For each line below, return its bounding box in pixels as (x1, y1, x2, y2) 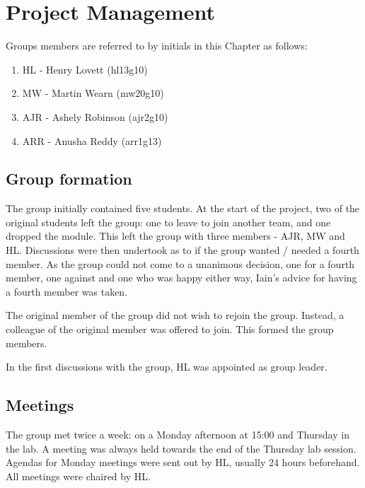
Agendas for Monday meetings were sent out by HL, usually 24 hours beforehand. (6, 455, 360, 470)
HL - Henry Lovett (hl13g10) (22, 62, 148, 76)
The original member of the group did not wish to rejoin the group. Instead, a (6, 308, 344, 323)
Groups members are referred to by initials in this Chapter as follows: (6, 38, 308, 53)
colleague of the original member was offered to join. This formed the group (6, 322, 334, 337)
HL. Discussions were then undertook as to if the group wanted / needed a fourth (6, 243, 359, 257)
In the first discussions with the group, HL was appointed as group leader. (6, 359, 328, 374)
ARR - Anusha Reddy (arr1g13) (22, 133, 162, 148)
